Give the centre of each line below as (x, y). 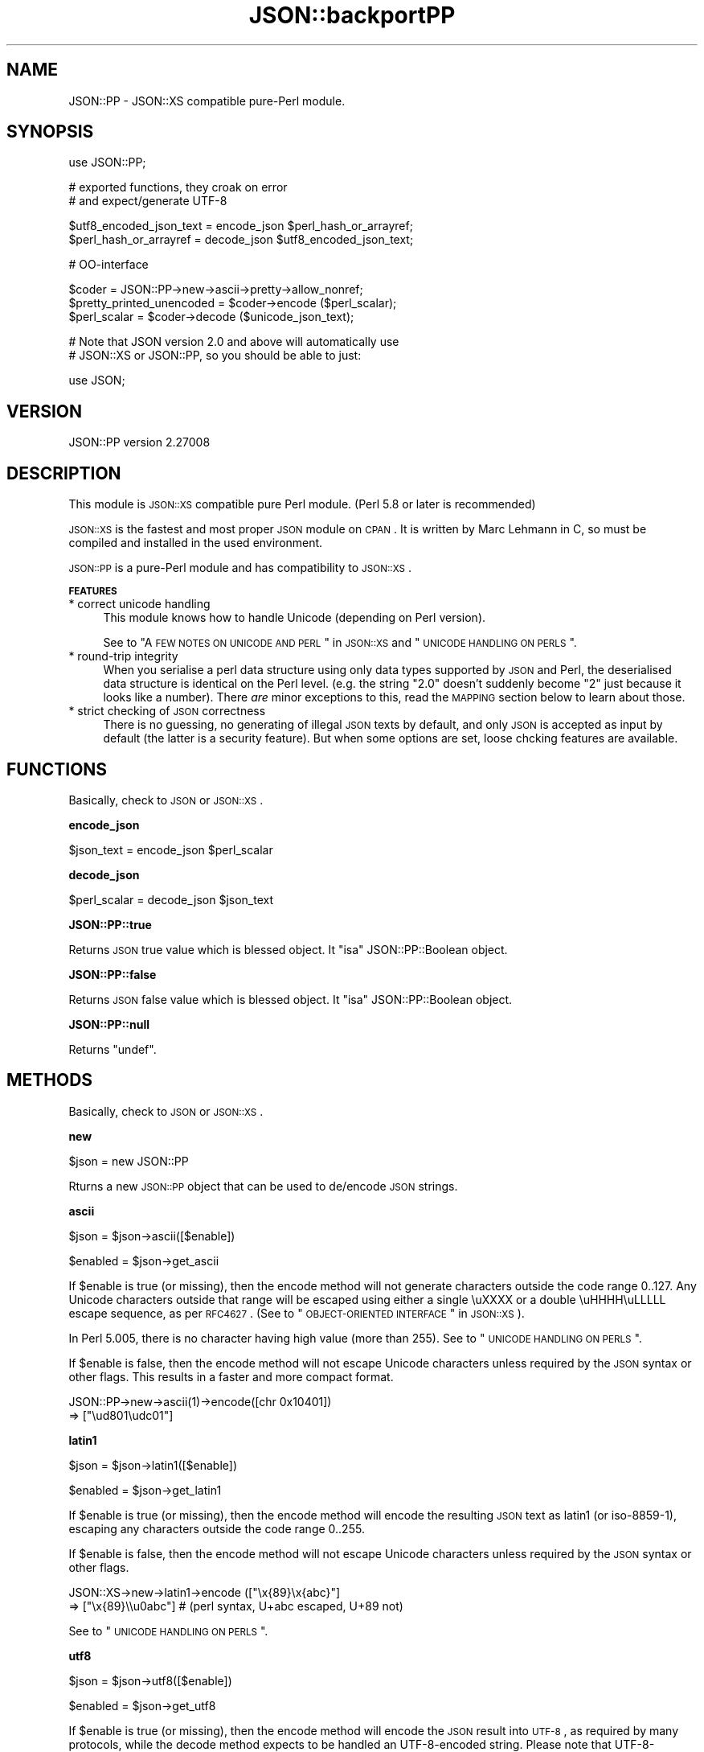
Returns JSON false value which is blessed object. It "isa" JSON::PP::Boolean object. (291, 999)
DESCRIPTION (64, 473)
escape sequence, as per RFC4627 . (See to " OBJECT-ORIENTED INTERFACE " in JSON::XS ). (297, 1313)
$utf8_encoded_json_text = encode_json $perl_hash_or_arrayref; (241, 226)
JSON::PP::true (110, 924)
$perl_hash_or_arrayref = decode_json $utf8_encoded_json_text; (241, 240)
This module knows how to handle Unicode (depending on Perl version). (295, 618)
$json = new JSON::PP (129, 1161)
